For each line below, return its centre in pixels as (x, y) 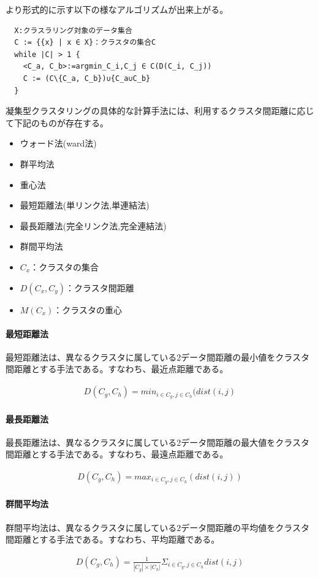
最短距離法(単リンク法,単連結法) (85, 205)
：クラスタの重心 (88, 309)
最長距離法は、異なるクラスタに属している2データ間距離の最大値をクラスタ (158, 442)
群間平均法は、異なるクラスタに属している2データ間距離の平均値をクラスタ (158, 527)
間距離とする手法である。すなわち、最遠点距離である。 (117, 454)
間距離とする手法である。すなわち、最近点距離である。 (117, 369)
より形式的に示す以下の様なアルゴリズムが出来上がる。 (117, 9)
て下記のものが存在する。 (57, 122)
